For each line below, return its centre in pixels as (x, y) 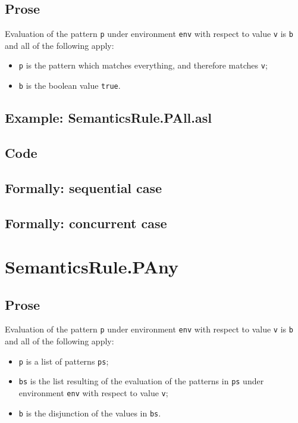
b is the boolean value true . (70, 85)
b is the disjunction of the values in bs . (90, 413)
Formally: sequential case (84, 187)
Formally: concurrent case (86, 223)
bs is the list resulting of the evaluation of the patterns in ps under (141, 381)
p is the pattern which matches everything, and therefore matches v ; (143, 65)
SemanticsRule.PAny (92, 267)
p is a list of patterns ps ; (64, 361)
